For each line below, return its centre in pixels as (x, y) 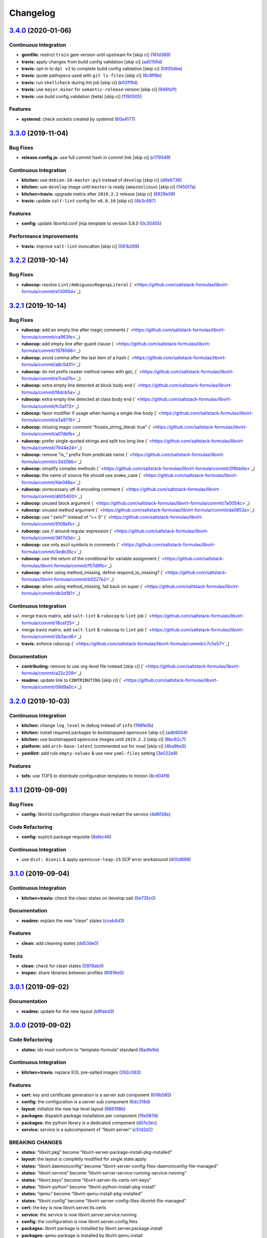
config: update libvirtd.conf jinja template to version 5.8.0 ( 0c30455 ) (91, 223)
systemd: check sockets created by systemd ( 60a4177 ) (78, 119)
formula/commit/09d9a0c (48, 687)
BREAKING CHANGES (36, 1142)
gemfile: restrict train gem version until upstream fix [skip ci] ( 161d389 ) (96, 55)
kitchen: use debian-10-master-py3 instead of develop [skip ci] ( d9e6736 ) (102, 180)
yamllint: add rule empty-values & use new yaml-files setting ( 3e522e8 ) (100, 753)
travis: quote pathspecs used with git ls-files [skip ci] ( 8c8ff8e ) (92, 76)
